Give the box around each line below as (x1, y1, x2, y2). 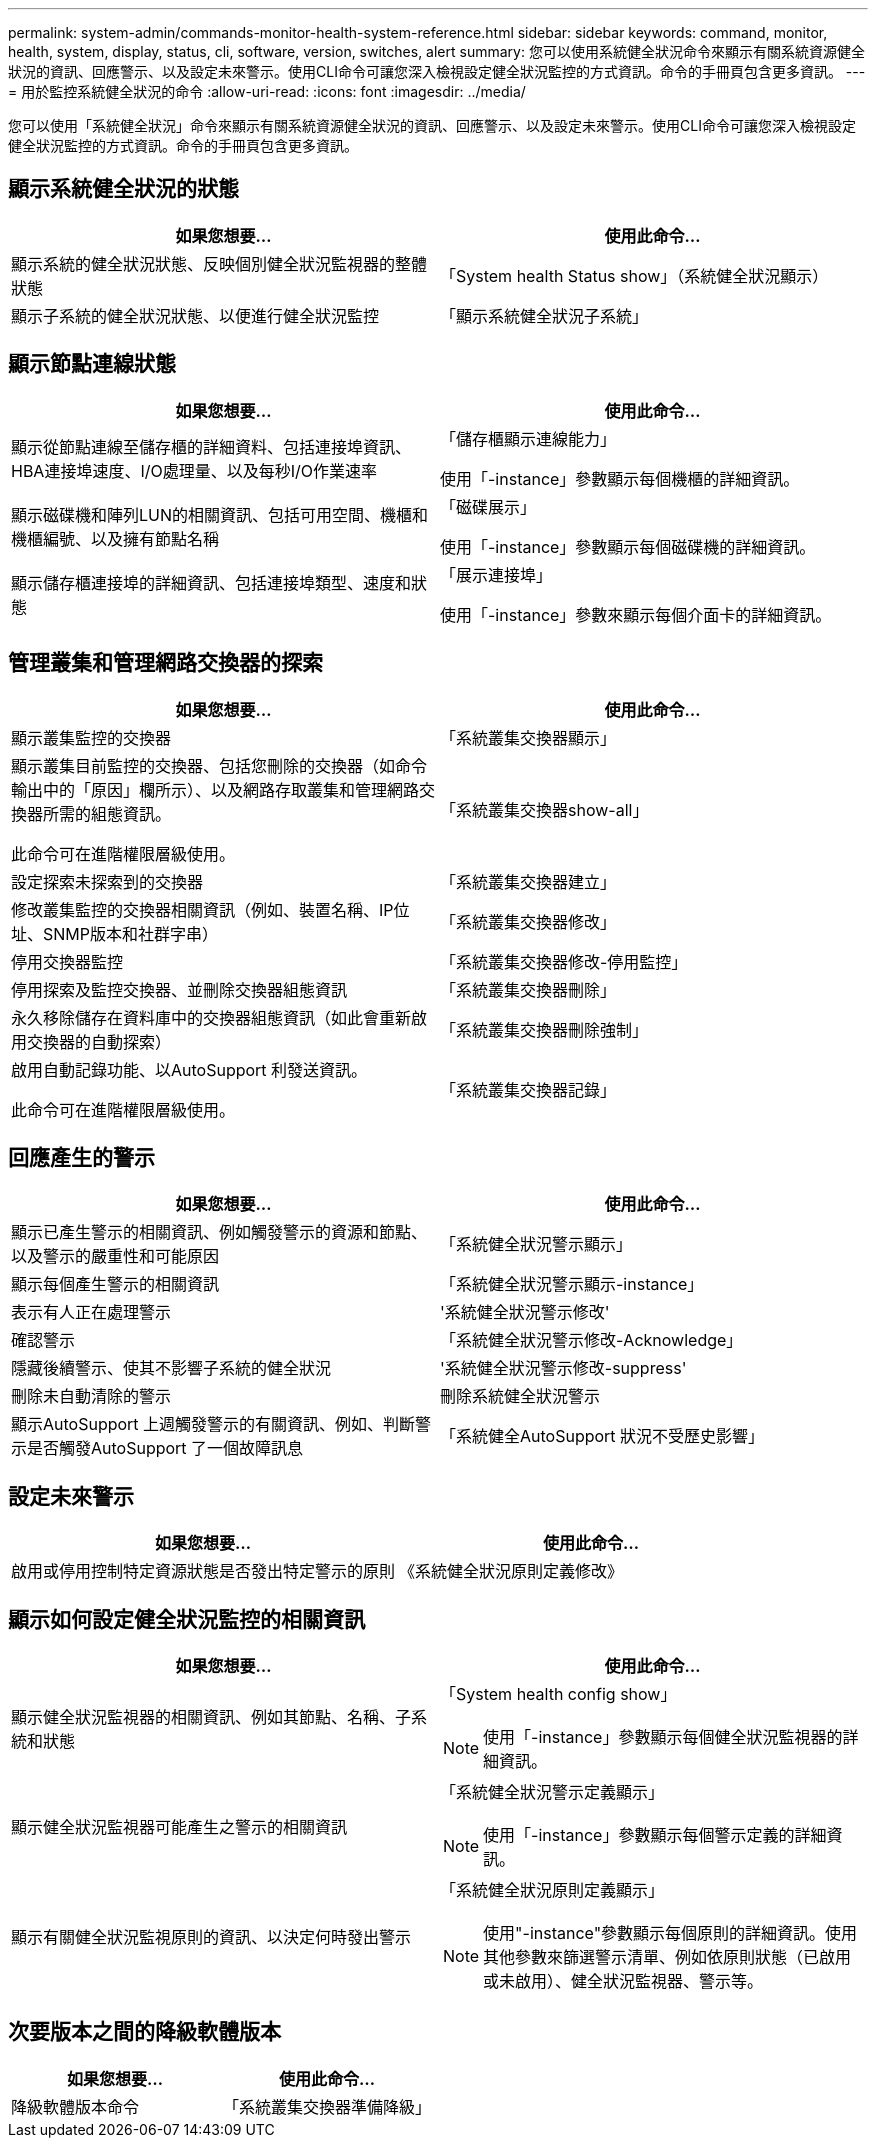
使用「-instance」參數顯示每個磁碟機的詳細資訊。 (440, 536, 816, 557)
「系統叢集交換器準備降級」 (223, 2096, 432, 2117)
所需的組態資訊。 (43, 803, 172, 824)
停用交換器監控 (11, 951, 124, 972)
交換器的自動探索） (27, 1031, 172, 1052)
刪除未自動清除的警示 (11, 1386, 172, 1407)
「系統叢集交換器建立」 (440, 871, 617, 892)
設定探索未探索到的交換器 (11, 871, 204, 892)
